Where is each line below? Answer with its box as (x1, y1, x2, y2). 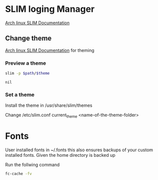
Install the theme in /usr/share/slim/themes (5, 102, 93, 108)
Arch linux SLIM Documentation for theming (5, 47, 95, 53)
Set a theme (5, 91, 35, 98)
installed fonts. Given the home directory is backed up (5, 152, 115, 158)
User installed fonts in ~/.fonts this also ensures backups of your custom (5, 147, 154, 153)
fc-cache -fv (5, 171, 32, 176)
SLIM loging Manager (5, 3, 95, 15)
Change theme (5, 34, 52, 43)
